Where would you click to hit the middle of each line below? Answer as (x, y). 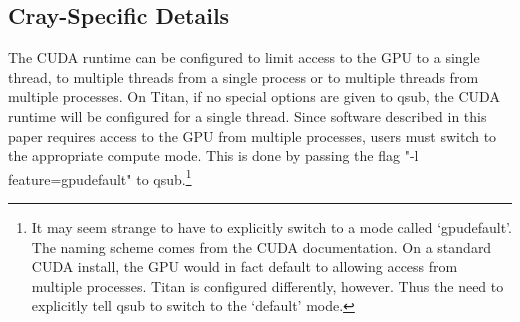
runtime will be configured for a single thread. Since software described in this (247, 115)
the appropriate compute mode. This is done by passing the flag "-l (213, 155)
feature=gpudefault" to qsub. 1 (100, 177)
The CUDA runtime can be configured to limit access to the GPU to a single (244, 57)
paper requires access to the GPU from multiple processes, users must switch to (252, 135)
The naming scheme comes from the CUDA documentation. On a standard (261, 246)
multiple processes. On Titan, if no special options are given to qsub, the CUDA (254, 96)
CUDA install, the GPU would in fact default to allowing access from (244, 266)
